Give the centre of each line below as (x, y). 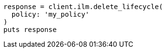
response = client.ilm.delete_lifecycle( (83, 7)
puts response (30, 30)
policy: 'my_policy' (50, 14)
